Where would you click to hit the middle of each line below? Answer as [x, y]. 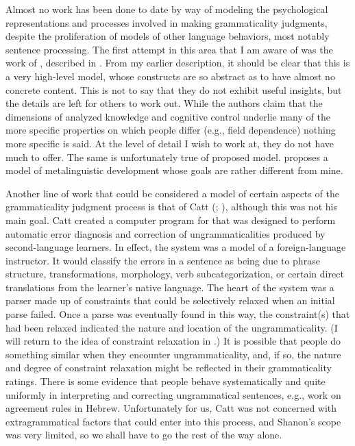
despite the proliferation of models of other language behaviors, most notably [168, 36]
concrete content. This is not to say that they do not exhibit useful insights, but [174, 89]
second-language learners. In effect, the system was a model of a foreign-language [176, 247]
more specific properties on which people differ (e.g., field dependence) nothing [171, 130]
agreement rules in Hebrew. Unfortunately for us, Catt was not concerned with [171, 408]
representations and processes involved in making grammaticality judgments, [167, 22]
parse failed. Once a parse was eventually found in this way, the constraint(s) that [178, 314]
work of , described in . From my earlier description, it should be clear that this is [178, 63]
